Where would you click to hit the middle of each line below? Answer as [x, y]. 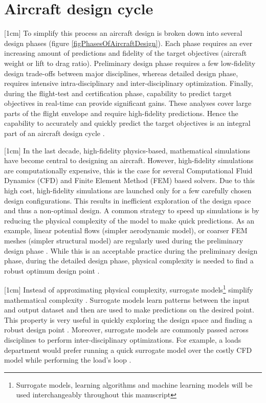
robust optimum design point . [52, 270]
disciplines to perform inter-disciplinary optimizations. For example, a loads [123, 340]
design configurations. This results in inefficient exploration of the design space [128, 200]
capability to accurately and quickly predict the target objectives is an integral [127, 123]
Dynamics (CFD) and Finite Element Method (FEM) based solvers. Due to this [130, 180]
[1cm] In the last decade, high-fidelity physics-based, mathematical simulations [127, 150]
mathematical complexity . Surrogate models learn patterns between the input [127, 299]
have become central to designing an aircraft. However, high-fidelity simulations [129, 160]
